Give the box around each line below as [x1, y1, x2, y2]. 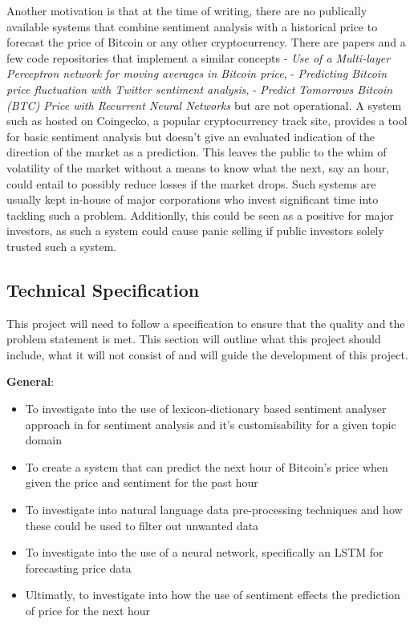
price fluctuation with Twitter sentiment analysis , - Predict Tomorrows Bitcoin [6, 80, 393, 97]
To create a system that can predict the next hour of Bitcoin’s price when [25, 458, 388, 475]
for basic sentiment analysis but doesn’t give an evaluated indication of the [6, 128, 375, 144]
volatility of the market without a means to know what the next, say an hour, [6, 159, 390, 176]
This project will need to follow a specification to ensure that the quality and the [6, 314, 405, 331]
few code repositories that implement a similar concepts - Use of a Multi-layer [6, 49, 391, 66]
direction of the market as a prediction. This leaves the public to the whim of [6, 144, 387, 160]
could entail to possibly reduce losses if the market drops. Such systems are [6, 175, 376, 192]
